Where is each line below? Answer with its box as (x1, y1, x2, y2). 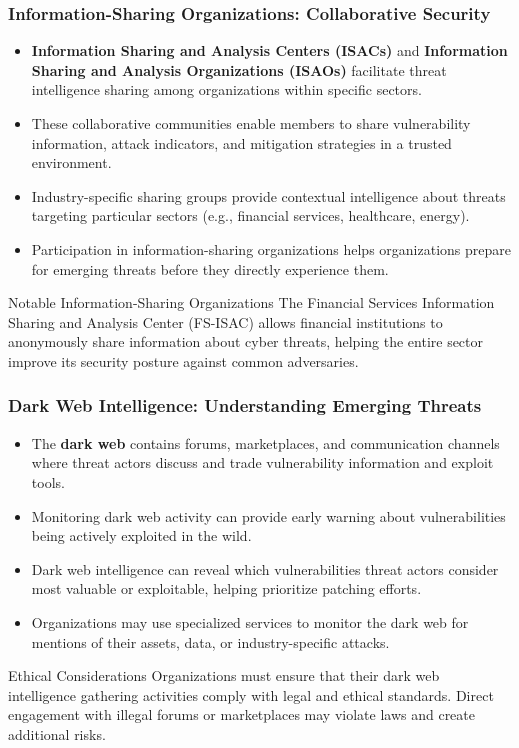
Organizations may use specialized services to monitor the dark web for (31, 611, 469, 632)
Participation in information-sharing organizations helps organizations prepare (31, 238, 511, 259)
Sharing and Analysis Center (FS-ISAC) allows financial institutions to (8, 311, 443, 332)
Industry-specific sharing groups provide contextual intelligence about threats (31, 185, 506, 206)
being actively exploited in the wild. (31, 525, 252, 546)
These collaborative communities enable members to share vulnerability (31, 113, 471, 133)
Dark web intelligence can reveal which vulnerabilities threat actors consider (31, 558, 499, 579)
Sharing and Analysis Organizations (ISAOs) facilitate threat (31, 59, 447, 80)
